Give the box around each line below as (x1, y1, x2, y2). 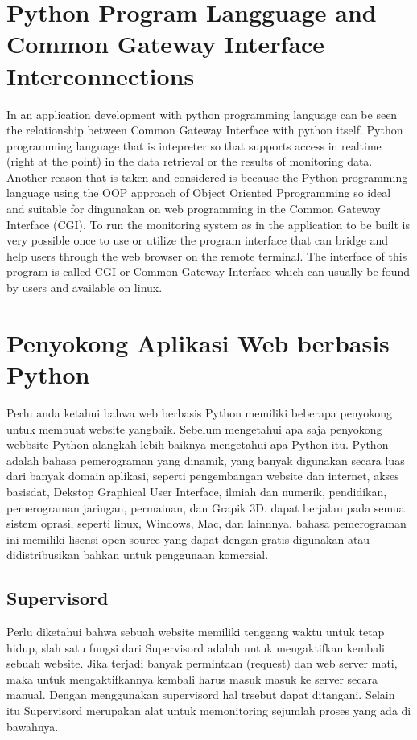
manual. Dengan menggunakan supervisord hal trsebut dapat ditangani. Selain (6, 686, 395, 703)
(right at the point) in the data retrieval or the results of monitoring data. (6, 153, 373, 170)
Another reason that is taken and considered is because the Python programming (6, 168, 408, 185)
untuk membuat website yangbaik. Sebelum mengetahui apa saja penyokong (6, 420, 382, 437)
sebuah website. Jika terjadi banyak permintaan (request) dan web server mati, (6, 655, 398, 672)
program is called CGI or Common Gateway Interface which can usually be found (6, 263, 410, 280)
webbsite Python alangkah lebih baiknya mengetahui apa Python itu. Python (6, 436, 389, 453)
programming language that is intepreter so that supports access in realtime (6, 137, 382, 154)
